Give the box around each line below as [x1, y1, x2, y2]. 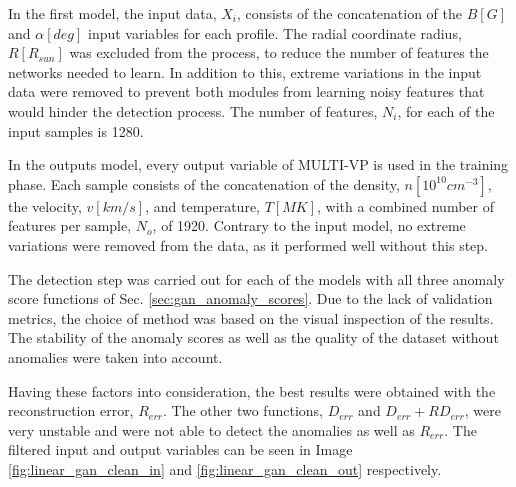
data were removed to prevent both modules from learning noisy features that [8, 81, 485, 102]
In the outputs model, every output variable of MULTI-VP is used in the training [8, 154, 509, 175]
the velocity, [8, 195, 82, 216]
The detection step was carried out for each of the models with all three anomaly [8, 268, 505, 289]
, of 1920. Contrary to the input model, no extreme [152, 215, 466, 236]
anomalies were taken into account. [8, 346, 223, 367]
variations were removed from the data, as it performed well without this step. [8, 234, 489, 255]
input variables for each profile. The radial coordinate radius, [88, 22, 462, 43]
